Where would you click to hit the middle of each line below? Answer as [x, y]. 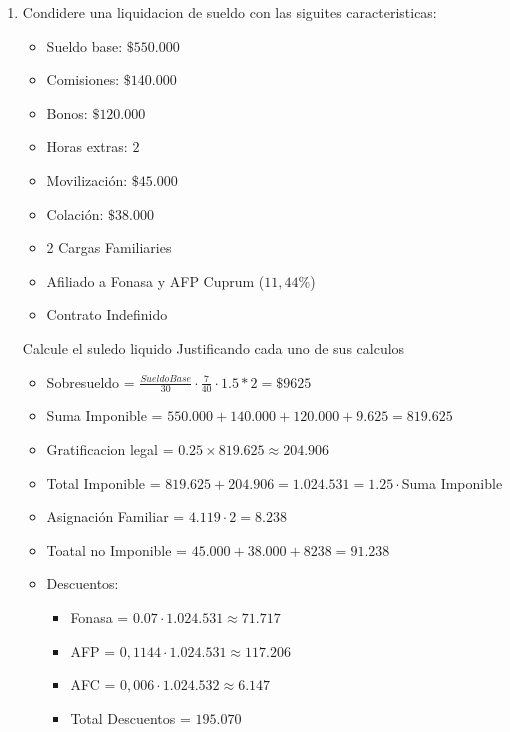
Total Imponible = [103, 482]
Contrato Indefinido [107, 314]
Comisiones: [83, 79]
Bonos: [67, 112]
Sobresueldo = [90, 381]
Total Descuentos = [130, 717]
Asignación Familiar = [115, 516]
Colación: [75, 213]
